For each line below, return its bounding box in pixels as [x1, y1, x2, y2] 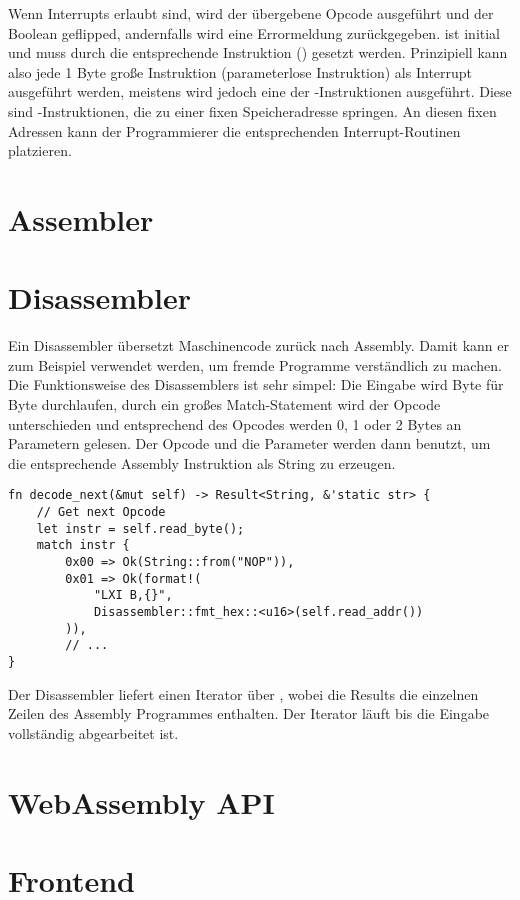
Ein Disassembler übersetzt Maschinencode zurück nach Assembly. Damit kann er [8, 335, 509, 356]
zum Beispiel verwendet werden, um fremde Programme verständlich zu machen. [8, 354, 502, 375]
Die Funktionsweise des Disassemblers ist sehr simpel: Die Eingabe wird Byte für [8, 374, 504, 395]
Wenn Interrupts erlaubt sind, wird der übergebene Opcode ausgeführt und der [8, 3, 494, 23]
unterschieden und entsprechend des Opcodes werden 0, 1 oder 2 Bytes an [8, 413, 462, 434]
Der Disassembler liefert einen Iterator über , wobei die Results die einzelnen [8, 683, 479, 704]
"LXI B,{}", [93, 588, 173, 603]
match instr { [36, 538, 130, 553]
